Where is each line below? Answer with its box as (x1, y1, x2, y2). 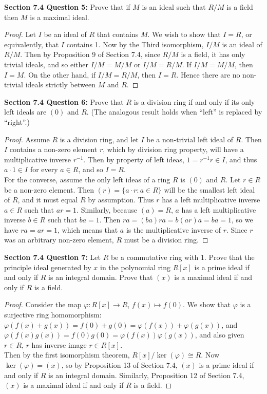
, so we (231, 214, 253, 225)
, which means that (58, 224, 118, 235)
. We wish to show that (147, 29, 221, 40)
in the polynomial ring (100, 261, 170, 272)
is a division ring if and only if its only (133, 96, 255, 107)
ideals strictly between (25, 79, 96, 90)
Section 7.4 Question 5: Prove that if (4, 2, 130, 12)
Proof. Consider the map (4, 299, 82, 310)
